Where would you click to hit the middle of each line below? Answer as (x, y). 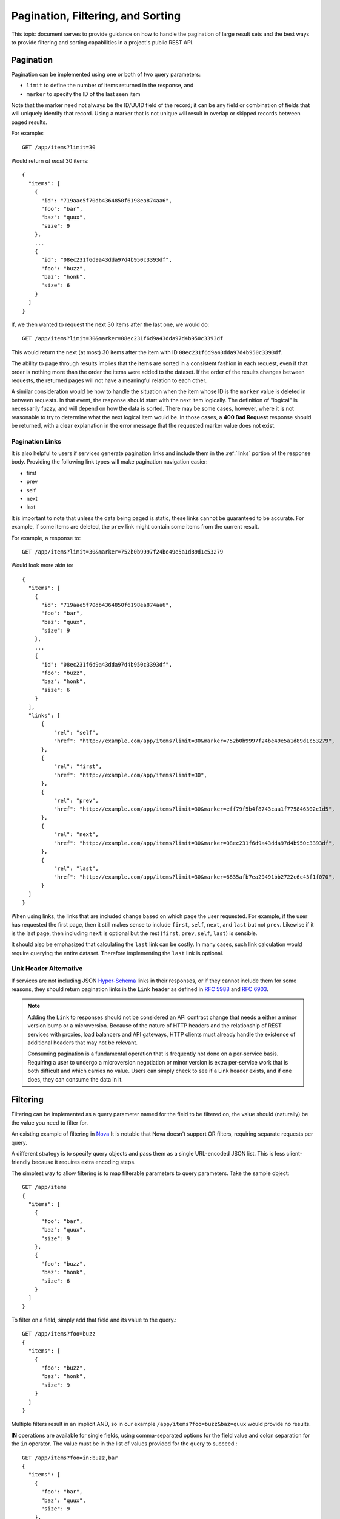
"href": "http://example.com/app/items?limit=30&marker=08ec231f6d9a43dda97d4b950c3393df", (195, 843)
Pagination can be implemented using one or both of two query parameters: (106, 74)
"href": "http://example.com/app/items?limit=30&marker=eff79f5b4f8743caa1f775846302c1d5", (195, 809)
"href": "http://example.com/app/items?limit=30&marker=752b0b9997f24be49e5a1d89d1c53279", (195, 741)
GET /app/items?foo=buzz (59, 1334)
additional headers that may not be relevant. (82, 1043)
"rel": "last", (76, 869)
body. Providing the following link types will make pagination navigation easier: (110, 462)
